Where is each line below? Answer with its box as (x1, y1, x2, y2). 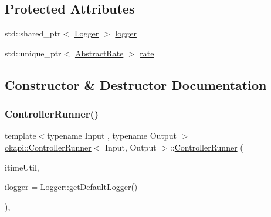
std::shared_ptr (5, 27, 61, 39)
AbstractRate (74, 46, 124, 59)
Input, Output (105, 141, 157, 153)
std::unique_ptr (5, 46, 62, 59)
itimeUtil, (5, 161, 39, 173)
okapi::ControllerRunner (5, 141, 92, 153)
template (5, 129, 36, 142)
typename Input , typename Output (47, 129, 177, 142)
